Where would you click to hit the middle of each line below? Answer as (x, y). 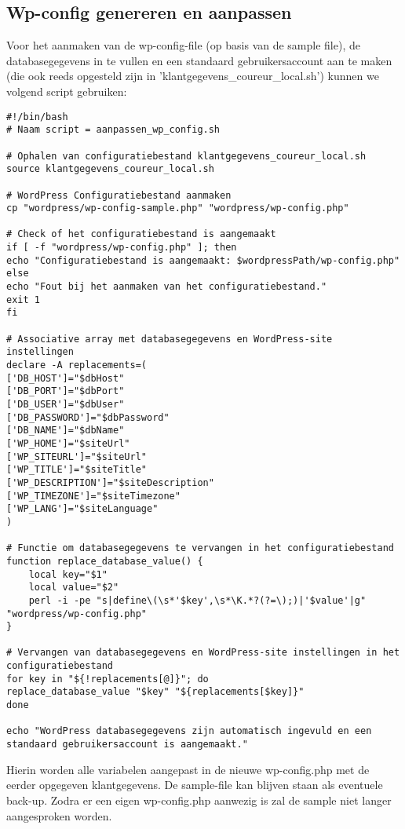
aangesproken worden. (59, 815)
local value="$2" (74, 588)
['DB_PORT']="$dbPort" (66, 391)
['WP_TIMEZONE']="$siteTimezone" (93, 496)
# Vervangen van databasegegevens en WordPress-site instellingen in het (203, 653)
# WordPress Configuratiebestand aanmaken (119, 195)
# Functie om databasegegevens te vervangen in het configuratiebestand (200, 548)
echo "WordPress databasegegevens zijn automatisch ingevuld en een (189, 731)
